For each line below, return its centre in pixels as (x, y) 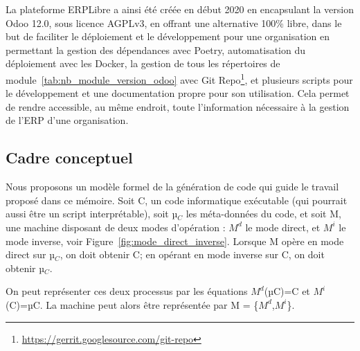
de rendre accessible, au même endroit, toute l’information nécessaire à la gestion (178, 106)
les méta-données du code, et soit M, (263, 214)
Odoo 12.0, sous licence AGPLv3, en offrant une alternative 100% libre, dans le (174, 22)
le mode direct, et (283, 227)
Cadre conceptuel (69, 157)
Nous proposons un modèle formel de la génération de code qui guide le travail (172, 187)
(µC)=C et (287, 291)
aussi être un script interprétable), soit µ (92, 214)
